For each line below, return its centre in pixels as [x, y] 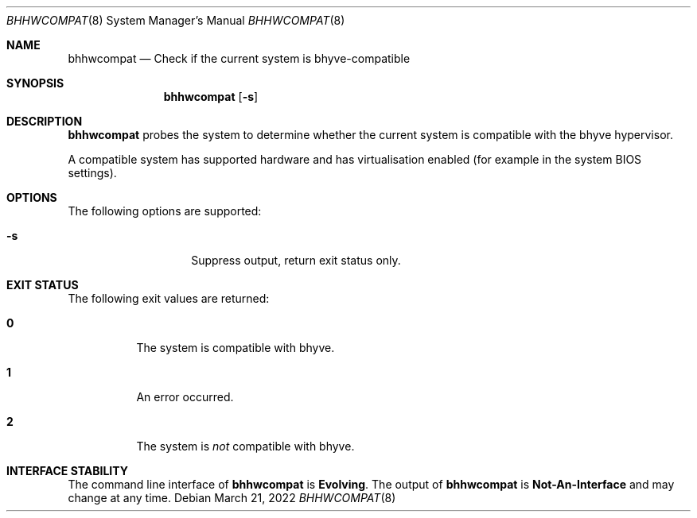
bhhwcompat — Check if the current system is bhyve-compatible [239, 58]
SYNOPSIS [35, 83]
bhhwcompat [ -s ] [211, 97]
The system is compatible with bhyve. [236, 348]
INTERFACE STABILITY [67, 471]
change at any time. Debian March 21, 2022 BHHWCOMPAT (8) [232, 498]
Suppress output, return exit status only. [296, 260]
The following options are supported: [165, 211]
